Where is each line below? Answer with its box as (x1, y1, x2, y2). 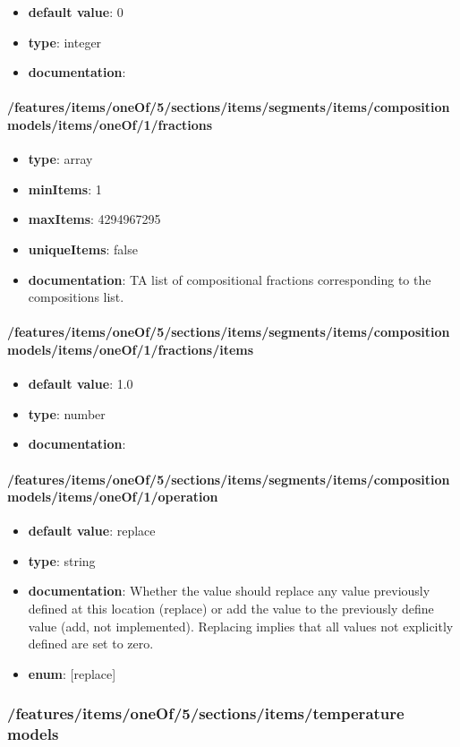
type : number (28, 404, 106, 423)
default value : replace (28, 521, 156, 540)
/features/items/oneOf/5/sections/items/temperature (7, 702, 405, 725)
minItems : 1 (28, 179, 102, 198)
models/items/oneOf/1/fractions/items (7, 339, 254, 358)
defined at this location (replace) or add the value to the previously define (28, 599, 434, 618)
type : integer (28, 32, 102, 51)
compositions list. (28, 288, 124, 306)
